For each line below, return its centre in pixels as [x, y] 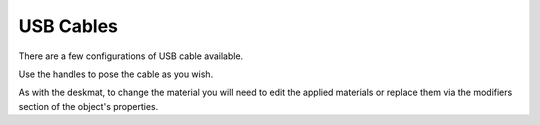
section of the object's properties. [88, 106]
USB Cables [68, 26]
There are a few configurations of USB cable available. [131, 56]
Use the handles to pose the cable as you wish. [116, 74]
